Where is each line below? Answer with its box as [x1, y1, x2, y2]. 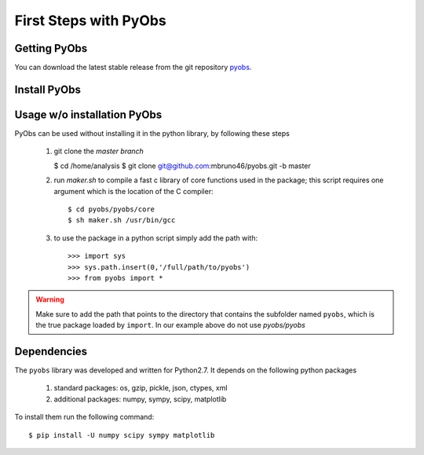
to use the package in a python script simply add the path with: [53, 233, 258, 243]
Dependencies [14, 344, 88, 358]
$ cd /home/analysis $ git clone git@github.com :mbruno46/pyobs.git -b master [53, 161, 312, 171]
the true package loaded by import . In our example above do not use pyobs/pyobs [35, 321, 305, 330]
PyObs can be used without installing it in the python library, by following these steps [14, 128, 290, 138]
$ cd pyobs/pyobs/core [68, 204, 155, 214]
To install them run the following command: [14, 413, 155, 422]
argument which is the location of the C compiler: [53, 186, 214, 196]
